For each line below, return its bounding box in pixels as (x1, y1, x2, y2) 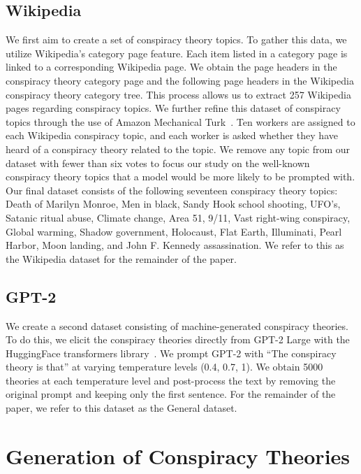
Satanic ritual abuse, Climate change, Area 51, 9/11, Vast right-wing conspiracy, (6, 210, 351, 224)
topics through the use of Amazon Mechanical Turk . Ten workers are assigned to (6, 114, 355, 129)
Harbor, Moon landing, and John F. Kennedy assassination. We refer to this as (6, 238, 344, 252)
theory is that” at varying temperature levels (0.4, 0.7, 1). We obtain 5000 (6, 359, 323, 374)
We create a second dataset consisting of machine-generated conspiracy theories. (6, 318, 348, 333)
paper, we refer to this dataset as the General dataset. (6, 401, 237, 415)
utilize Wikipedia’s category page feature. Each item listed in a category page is (6, 45, 348, 60)
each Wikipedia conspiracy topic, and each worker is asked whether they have (6, 128, 338, 143)
